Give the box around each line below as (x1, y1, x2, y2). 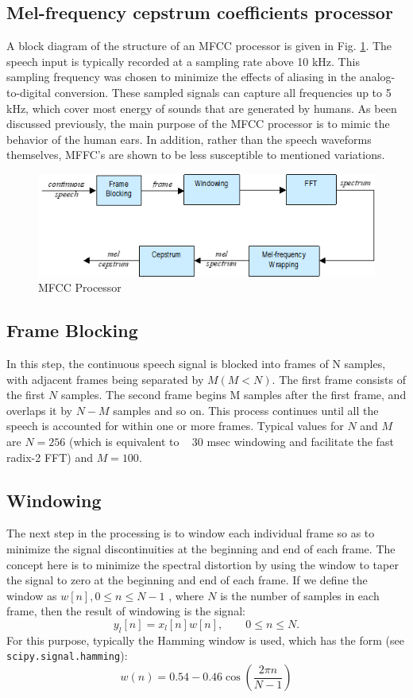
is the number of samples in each (220, 587, 380, 603)
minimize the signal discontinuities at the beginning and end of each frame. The (6, 540, 396, 556)
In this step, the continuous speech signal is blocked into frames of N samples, (6, 355, 386, 372)
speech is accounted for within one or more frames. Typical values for (6, 417, 344, 434)
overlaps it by (6, 401, 72, 418)
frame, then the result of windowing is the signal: (6, 603, 245, 619)
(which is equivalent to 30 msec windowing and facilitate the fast (68, 433, 394, 449)
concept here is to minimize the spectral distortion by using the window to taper (6, 556, 399, 572)
